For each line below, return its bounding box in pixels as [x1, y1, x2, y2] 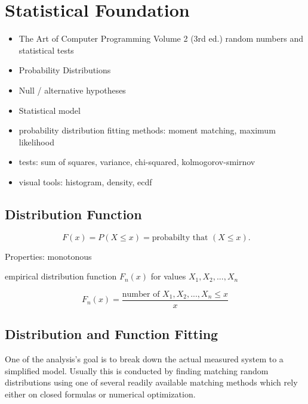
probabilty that [152, 233, 208, 242]
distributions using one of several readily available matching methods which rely [5, 376, 298, 389]
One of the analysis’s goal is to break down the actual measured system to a [5, 353, 284, 365]
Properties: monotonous [5, 250, 92, 262]
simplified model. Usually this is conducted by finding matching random [5, 364, 269, 377]
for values [150, 270, 186, 282]
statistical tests [19, 43, 74, 56]
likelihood [19, 135, 54, 148]
